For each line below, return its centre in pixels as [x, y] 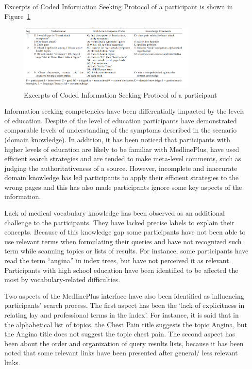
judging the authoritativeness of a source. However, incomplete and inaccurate [121, 168]
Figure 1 [17, 16]
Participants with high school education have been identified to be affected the [121, 270]
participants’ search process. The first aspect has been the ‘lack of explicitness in [125, 305]
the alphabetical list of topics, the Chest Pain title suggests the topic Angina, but [126, 324]
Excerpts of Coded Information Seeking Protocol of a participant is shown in [119, 6]
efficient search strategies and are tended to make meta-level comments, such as [123, 159]
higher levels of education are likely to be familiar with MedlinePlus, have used [122, 149]
